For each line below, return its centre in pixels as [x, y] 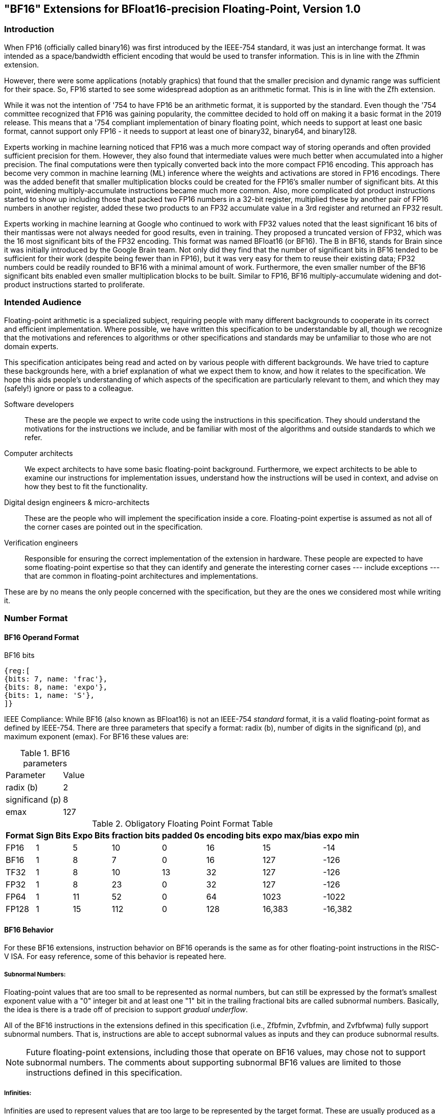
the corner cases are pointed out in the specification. [114, 527]
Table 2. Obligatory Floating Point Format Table [183, 824]
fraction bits [136, 836]
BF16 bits [19, 655]
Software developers [39, 404]
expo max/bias [292, 836]
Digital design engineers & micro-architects [77, 502]
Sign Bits [53, 836]
